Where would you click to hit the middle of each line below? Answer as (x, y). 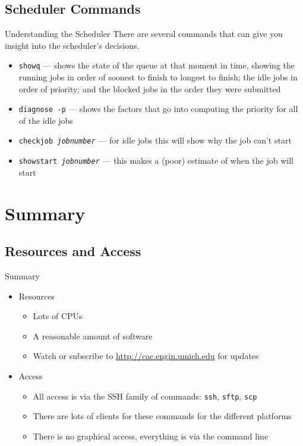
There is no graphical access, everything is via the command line (151, 436)
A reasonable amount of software (93, 336)
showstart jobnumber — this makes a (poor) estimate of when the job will (156, 160)
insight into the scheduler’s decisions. (72, 45)
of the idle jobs (46, 120)
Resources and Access (73, 251)
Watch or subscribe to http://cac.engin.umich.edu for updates (146, 356)
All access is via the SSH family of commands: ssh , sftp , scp (145, 396)
